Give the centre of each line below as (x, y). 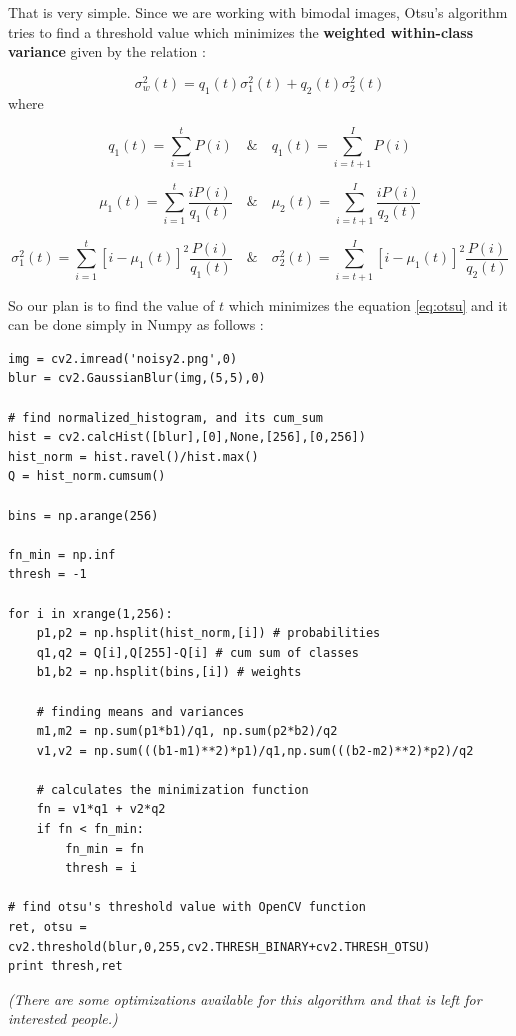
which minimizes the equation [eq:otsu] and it (368, 304)
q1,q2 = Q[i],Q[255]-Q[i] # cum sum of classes (197, 652)
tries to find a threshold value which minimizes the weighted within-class (241, 31)
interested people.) (63, 1018)
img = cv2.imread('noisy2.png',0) (123, 358)
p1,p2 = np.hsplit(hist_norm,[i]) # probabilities (208, 633)
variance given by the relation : (107, 51)
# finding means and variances (140, 711)
